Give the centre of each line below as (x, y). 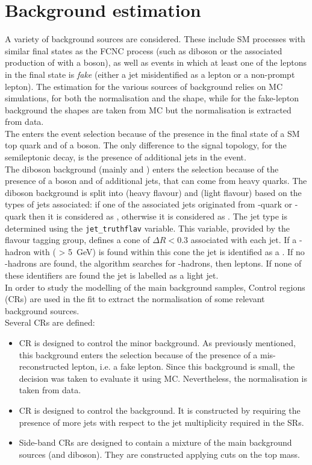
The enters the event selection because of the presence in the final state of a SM (152, 133)
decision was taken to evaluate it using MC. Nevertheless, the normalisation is (163, 378)
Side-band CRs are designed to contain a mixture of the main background (155, 442)
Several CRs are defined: (50, 322)
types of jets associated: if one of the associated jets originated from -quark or (149, 204)
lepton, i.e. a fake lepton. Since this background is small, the (183, 366)
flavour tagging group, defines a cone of (77, 240)
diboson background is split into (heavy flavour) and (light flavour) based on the (153, 192)
